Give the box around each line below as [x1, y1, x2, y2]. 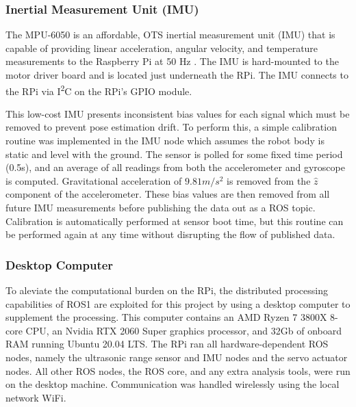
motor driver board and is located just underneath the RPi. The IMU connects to [5, 68, 348, 81]
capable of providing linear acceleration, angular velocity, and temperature [5, 40, 318, 55]
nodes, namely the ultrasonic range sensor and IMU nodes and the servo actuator [5, 350, 348, 364]
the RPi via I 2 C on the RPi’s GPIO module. [5, 81, 192, 98]
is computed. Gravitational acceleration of [5, 173, 182, 187]
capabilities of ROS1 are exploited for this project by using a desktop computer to [5, 296, 351, 311]
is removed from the [227, 173, 311, 187]
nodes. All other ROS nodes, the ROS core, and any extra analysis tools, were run [5, 363, 351, 378]
